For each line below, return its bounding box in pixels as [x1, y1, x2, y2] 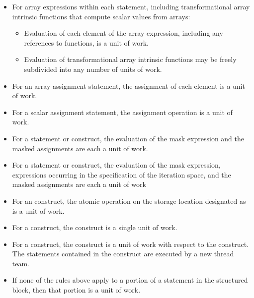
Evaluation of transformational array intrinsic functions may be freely [24, 54, 237, 64]
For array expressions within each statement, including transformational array [12, 1, 250, 11]
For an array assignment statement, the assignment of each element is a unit [12, 80, 245, 91]
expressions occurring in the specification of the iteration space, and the [12, 169, 231, 179]
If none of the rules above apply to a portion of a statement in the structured [12, 275, 248, 285]
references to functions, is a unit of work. [24, 37, 149, 48]
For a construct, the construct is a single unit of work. [12, 222, 177, 233]
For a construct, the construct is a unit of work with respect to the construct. [12, 238, 249, 249]
